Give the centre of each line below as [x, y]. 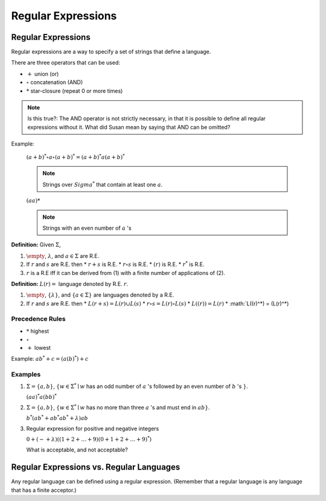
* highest [38, 331]
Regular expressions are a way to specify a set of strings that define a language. [111, 52]
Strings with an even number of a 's [87, 228]
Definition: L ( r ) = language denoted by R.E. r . [70, 283]
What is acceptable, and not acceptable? [77, 450]
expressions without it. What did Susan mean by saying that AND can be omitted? [129, 127]
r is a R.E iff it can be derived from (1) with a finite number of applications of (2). [126, 273]
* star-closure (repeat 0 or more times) [75, 91]
